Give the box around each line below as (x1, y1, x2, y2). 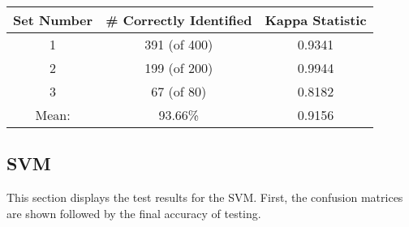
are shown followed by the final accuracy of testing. (6, 204, 261, 221)
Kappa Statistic (265, 11, 367, 29)
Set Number (13, 11, 93, 29)
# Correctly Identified (105, 11, 252, 29)
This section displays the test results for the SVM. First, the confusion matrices (6, 189, 403, 206)
